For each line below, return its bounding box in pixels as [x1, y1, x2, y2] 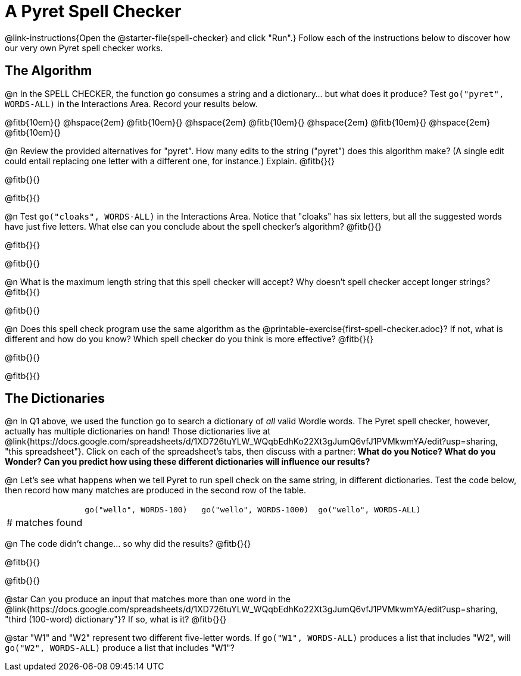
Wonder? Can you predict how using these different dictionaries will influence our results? [5, 456, 370, 467]
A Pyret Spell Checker [5, 1, 182, 21]
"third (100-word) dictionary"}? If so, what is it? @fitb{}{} [5, 614, 227, 625]
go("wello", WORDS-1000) [201, 505, 309, 515]
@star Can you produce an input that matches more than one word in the [5, 594, 291, 605]
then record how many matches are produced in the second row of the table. [5, 485, 307, 496]
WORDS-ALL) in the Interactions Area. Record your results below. [5, 98, 258, 109]
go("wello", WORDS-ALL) [318, 505, 421, 515]
